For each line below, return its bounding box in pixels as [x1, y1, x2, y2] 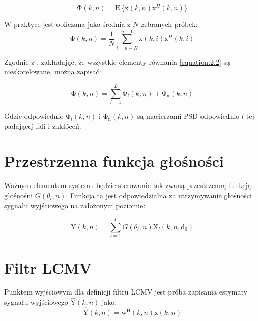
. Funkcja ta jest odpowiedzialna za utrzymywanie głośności [66, 190, 252, 201]
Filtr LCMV [4, 257, 92, 278]
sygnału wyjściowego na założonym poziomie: [4, 200, 146, 210]
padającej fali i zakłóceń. [4, 120, 81, 131]
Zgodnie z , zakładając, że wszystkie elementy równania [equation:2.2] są [4, 56, 231, 67]
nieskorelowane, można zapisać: [4, 66, 101, 77]
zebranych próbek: [140, 19, 198, 30]
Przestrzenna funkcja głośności [4, 150, 224, 171]
